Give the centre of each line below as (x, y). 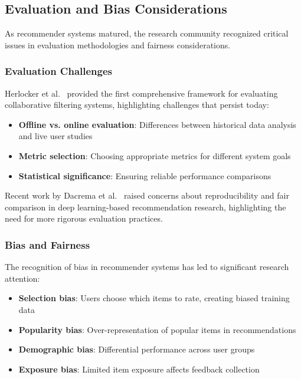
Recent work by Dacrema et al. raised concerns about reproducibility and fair (147, 195)
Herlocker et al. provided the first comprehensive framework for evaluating (141, 93)
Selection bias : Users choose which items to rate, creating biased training (154, 298)
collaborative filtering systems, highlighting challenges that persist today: (137, 105)
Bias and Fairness (48, 244)
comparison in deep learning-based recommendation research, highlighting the (145, 207)
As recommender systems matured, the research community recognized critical (147, 33)
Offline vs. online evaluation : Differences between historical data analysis (157, 124)
